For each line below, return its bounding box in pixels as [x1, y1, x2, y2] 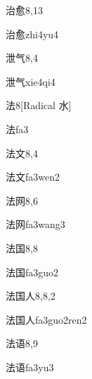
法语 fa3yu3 [6, 359, 54, 374]
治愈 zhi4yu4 [6, 26, 59, 41]
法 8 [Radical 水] [6, 98, 72, 113]
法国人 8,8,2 [6, 288, 55, 303]
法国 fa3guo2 [6, 264, 59, 279]
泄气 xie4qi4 [6, 74, 55, 89]
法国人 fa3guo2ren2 [6, 312, 87, 327]
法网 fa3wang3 [6, 217, 65, 232]
